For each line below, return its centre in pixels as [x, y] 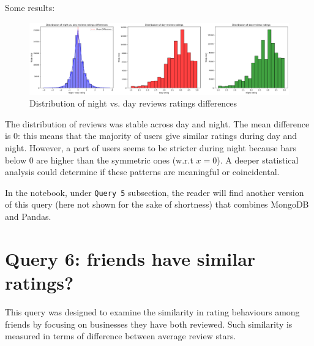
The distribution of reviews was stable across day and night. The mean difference [157, 123]
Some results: [30, 7]
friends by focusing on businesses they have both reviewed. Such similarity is [149, 324]
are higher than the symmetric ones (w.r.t [115, 160]
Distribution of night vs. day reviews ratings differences [133, 103]
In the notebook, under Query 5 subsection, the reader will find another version [155, 192]
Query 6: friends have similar [130, 258]
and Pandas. [28, 216]
